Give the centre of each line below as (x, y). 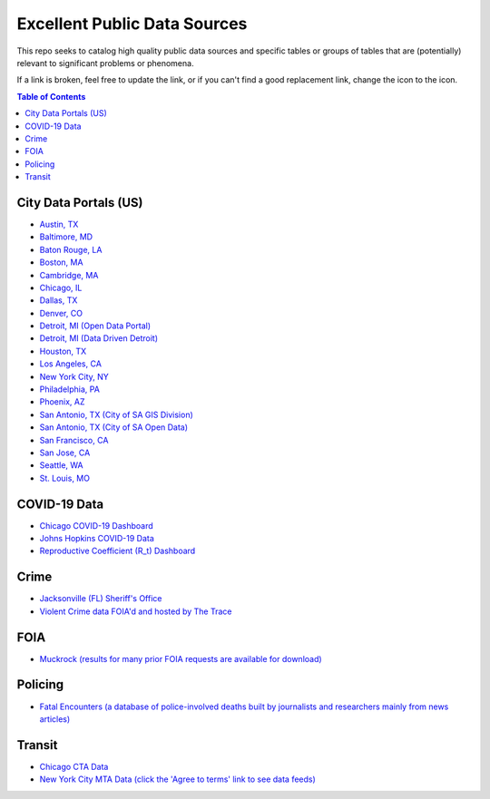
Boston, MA (61, 262)
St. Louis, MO (65, 478)
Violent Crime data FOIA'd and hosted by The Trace (136, 611)
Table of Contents (51, 96)
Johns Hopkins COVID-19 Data (97, 539)
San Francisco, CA (74, 440)
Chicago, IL (61, 287)
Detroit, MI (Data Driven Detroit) (99, 338)
